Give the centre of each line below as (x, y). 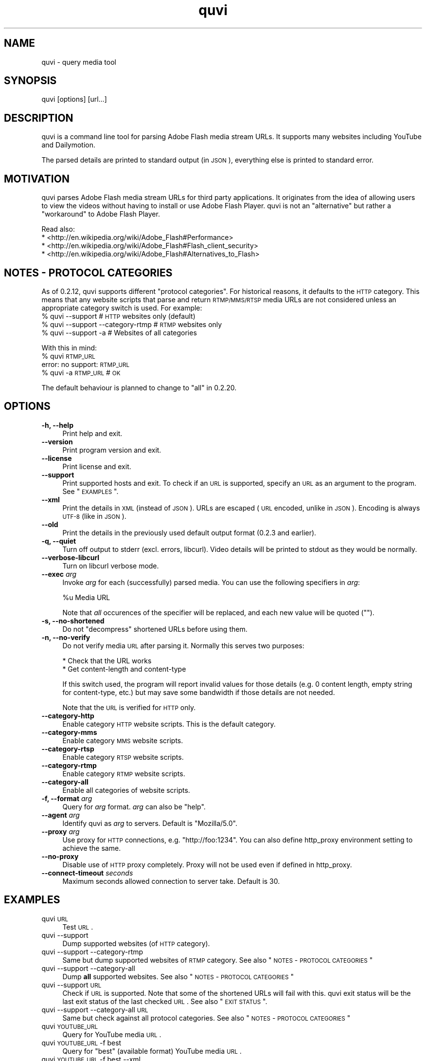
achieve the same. (92, 848)
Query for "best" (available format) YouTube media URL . (152, 1051)
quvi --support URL (71, 985)
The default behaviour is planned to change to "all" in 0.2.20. (139, 387)
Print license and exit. (97, 466)
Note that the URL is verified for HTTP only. (129, 707)
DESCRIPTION (39, 118)
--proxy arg (61, 831)
